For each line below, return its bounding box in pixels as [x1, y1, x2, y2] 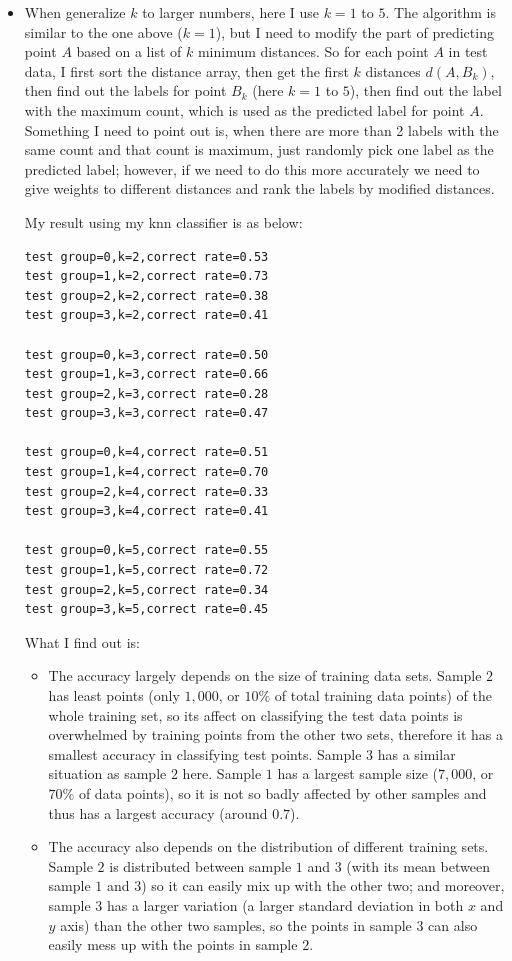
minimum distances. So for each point [197, 41, 429, 62]
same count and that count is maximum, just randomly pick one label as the [24, 139, 494, 160]
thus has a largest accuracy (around [48, 802, 268, 823]
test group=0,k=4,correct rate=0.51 [24, 445, 269, 460]
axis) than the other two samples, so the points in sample [60, 914, 412, 935]
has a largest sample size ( [277, 763, 439, 784]
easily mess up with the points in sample [48, 934, 298, 955]
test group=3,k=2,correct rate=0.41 [24, 308, 269, 323]
